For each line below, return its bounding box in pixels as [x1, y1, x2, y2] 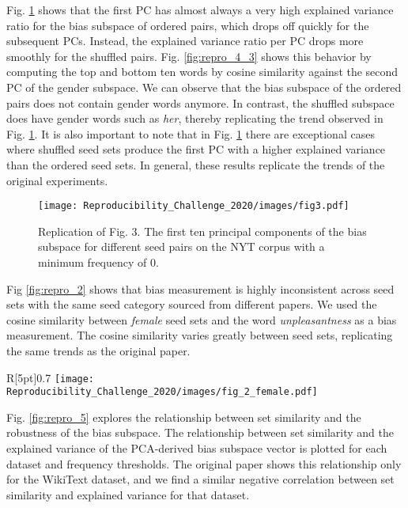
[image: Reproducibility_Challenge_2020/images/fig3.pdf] [38, 200, 349, 212]
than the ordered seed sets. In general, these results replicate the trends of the [6, 156, 385, 172]
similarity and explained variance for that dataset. [6, 486, 250, 502]
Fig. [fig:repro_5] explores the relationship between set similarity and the [6, 408, 361, 425]
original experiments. [6, 172, 108, 188]
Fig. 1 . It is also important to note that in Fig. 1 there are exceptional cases [6, 125, 375, 142]
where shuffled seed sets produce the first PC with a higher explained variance [6, 141, 386, 157]
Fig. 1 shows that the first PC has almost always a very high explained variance [6, 2, 394, 17]
